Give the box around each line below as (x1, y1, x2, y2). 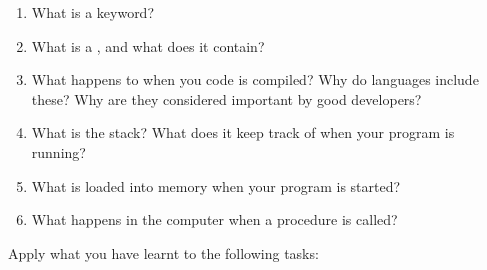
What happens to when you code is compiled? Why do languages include (31, 69, 479, 90)
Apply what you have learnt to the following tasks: (8, 242, 319, 263)
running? (31, 141, 86, 162)
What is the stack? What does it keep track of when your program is (31, 122, 455, 143)
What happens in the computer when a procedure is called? (31, 209, 398, 230)
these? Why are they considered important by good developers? (31, 88, 422, 109)
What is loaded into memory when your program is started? (31, 175, 401, 196)
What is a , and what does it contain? (31, 35, 265, 56)
